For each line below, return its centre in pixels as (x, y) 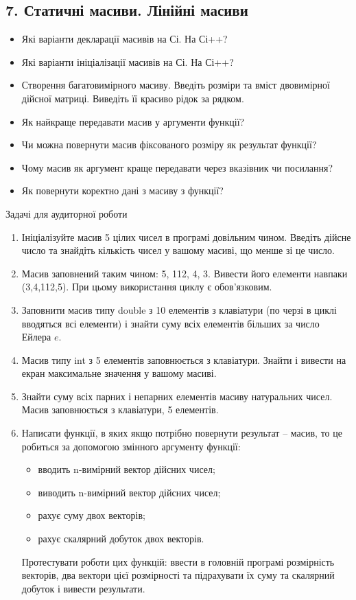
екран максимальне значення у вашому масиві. (119, 373)
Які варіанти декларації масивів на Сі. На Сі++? (124, 39)
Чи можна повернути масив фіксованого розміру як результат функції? (169, 145)
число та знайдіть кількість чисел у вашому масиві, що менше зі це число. (178, 250)
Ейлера (36, 337)
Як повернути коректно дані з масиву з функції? (122, 191)
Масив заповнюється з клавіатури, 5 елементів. (120, 409)
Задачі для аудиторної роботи (67, 213)
